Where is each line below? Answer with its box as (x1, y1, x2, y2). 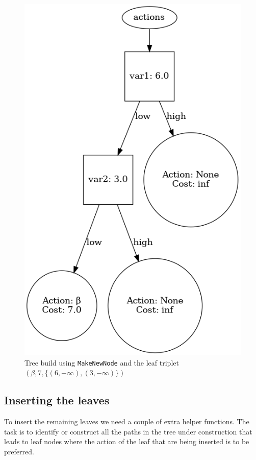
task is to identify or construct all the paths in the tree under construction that (4, 426, 252, 437)
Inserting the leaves (4, 392, 110, 408)
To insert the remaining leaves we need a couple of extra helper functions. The (4, 416, 249, 427)
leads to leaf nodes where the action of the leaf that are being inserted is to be (4, 436, 249, 447)
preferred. (4, 446, 34, 457)
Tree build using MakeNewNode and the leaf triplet (24, 357, 179, 368)
